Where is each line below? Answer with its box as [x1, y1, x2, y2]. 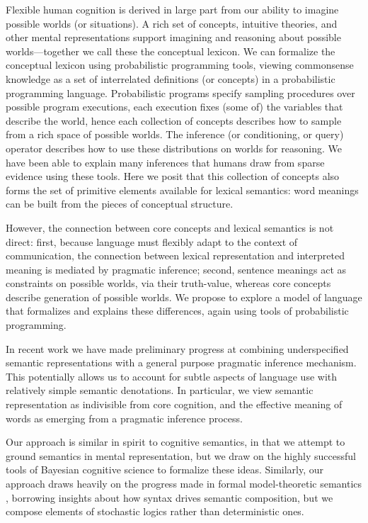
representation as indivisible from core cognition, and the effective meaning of [6, 397, 343, 412]
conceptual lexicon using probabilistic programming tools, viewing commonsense [6, 57, 354, 72]
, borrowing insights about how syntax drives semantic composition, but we [6, 490, 333, 505]
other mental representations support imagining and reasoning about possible [6, 30, 341, 45]
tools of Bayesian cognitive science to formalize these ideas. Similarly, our [6, 462, 324, 477]
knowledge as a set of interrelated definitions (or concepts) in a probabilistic [6, 71, 335, 86]
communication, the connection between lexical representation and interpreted [6, 248, 345, 263]
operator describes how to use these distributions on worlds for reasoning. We [6, 140, 342, 155]
